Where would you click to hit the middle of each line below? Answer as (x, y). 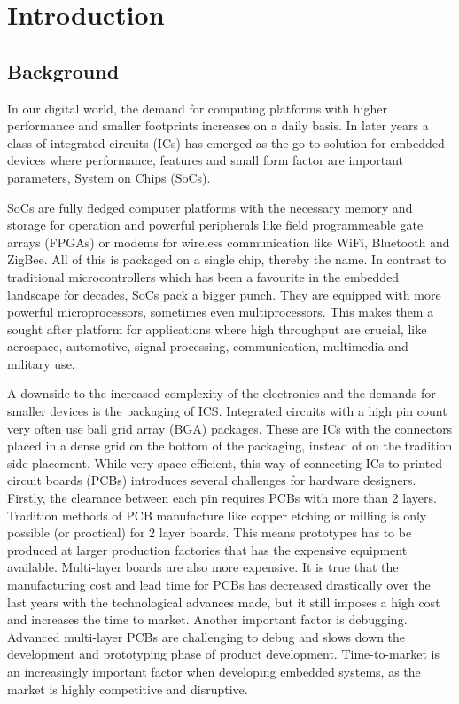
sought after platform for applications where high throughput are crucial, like (217, 329)
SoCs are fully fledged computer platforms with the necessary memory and (210, 207)
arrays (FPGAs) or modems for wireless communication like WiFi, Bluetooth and (229, 242)
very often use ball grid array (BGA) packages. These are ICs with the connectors (230, 428)
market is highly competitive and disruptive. (128, 688)
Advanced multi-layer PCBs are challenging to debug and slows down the (206, 636)
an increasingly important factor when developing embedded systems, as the (214, 671)
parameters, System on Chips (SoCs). (109, 177)
